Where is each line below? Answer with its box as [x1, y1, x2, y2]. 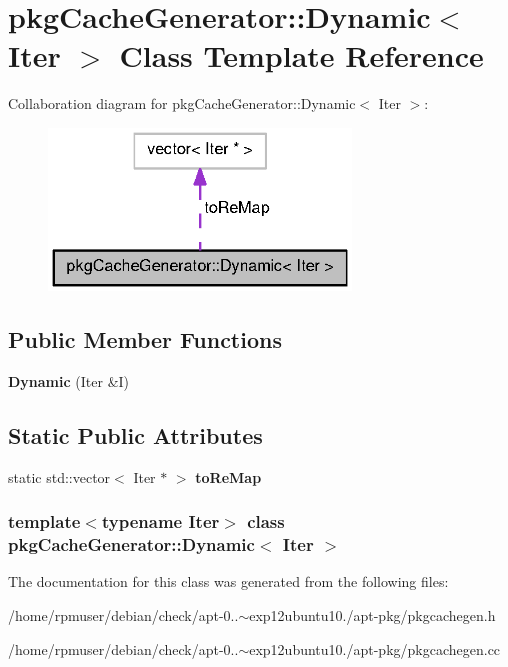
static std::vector [8, 466, 111, 487]
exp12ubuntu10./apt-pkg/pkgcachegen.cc [249, 638, 501, 659]
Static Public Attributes [8, 419, 263, 450]
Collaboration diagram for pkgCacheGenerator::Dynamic [8, 93, 356, 114]
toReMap [195, 466, 262, 487]
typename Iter [101, 509, 220, 534]
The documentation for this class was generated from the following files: [8, 571, 449, 592]
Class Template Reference [119, 35, 484, 76]
